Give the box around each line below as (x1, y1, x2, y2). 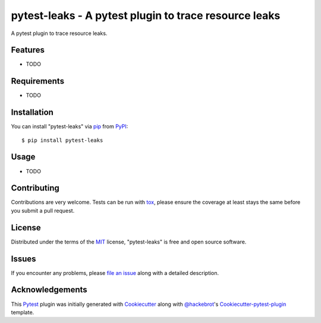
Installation (11, 107, 53, 118)
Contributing (11, 183, 59, 193)
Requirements (11, 76, 65, 86)
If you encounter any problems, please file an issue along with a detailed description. (11, 269, 219, 276)
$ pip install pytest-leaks (21, 137, 103, 144)
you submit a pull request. (11, 207, 75, 214)
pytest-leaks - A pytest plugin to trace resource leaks (11, 9, 281, 22)
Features (11, 45, 45, 55)
